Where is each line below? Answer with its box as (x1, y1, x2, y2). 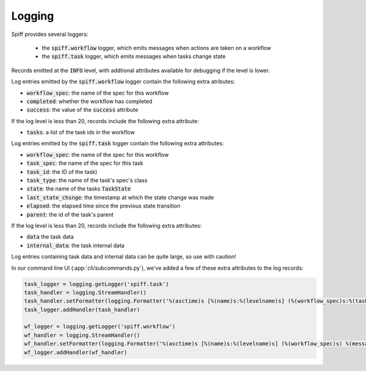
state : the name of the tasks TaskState (26, 185, 131, 192)
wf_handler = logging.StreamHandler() (24, 331, 140, 339)
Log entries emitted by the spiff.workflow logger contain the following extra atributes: (11, 78, 235, 85)
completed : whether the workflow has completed (26, 98, 152, 105)
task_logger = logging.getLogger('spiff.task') (24, 281, 169, 287)
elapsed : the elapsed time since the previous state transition (26, 202, 181, 210)
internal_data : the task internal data (26, 242, 125, 249)
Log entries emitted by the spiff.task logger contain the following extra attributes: (11, 140, 224, 147)
